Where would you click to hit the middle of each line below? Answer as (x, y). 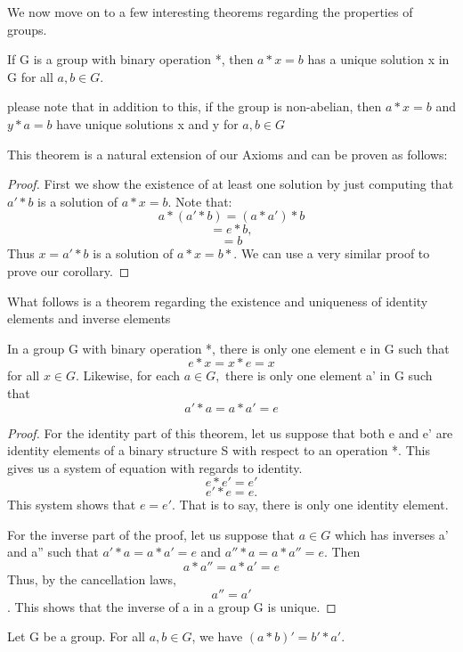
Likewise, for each (131, 375)
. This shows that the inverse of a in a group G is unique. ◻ (172, 606)
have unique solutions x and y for (147, 123)
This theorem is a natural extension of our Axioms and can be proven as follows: (227, 154)
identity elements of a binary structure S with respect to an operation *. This (219, 450)
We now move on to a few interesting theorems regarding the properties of (210, 12)
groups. (27, 29)
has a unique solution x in (378, 59)
